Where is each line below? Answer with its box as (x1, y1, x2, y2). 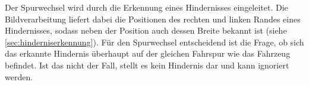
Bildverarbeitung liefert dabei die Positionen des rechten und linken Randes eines (5, 12, 301, 25)
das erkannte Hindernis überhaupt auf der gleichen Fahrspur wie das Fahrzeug (5, 47, 291, 60)
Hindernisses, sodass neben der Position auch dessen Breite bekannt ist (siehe (5, 24, 287, 37)
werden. (5, 70, 33, 83)
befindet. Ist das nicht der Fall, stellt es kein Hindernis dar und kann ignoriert (5, 58, 289, 71)
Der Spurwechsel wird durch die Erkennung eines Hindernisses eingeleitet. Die (5, 1, 288, 13)
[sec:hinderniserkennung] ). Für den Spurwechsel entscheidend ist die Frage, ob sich (5, 35, 304, 48)
